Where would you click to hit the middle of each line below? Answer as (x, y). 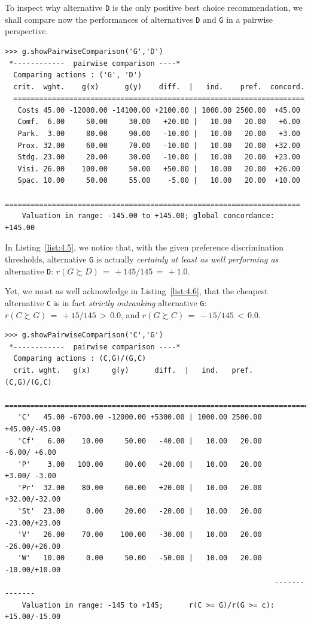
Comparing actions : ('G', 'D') (78, 75)
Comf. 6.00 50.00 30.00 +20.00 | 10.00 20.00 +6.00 (159, 122)
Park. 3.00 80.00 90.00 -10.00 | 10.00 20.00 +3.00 (159, 134)
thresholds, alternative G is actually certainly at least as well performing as (142, 259)
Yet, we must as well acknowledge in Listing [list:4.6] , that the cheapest (137, 291)
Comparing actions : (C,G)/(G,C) (80, 359)
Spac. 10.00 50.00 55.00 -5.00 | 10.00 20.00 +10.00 (159, 181)
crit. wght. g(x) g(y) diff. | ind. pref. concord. (159, 87)
